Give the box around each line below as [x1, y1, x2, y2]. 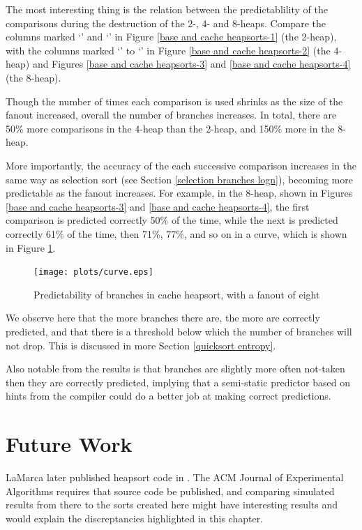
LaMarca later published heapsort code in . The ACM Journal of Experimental [6, 470, 344, 485]
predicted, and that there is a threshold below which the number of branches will [6, 324, 352, 338]
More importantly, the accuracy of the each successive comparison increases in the [6, 158, 357, 172]
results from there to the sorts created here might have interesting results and [6, 497, 338, 512]
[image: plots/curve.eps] [33, 267, 153, 278]
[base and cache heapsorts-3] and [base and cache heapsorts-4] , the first [6, 199, 310, 213]
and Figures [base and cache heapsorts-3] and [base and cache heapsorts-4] [32, 56, 351, 71]
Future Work [6, 430, 133, 458]
